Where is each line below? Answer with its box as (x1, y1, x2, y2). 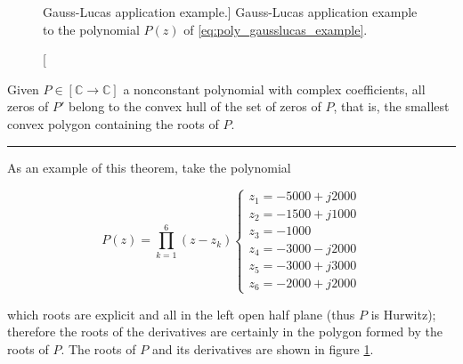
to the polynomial (43, 20, 140, 38)
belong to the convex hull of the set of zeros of (69, 97, 321, 116)
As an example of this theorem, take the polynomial (7, 158, 291, 176)
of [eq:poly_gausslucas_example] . (183, 20, 368, 38)
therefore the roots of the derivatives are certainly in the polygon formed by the (7, 322, 443, 341)
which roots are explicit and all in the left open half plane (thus (7, 304, 355, 323)
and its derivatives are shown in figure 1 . (151, 339, 374, 358)
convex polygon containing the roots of (7, 114, 219, 133)
